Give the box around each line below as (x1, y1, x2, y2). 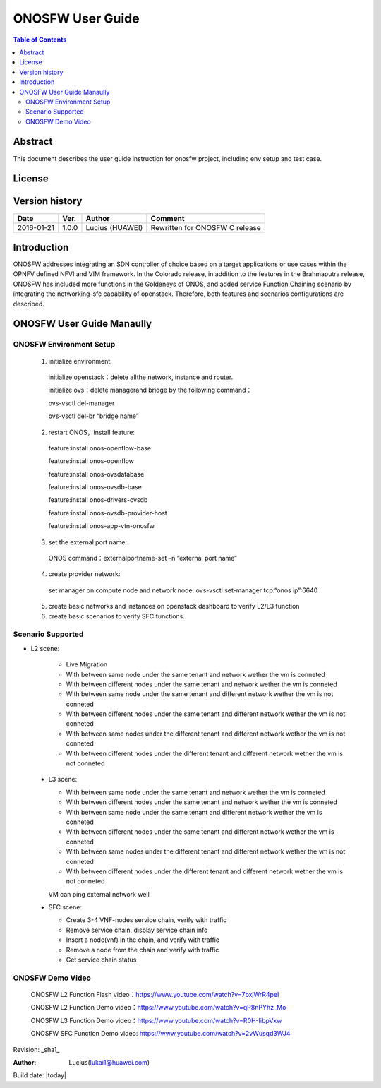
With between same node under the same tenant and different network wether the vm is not (66, 690, 334, 698)
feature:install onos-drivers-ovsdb (48, 496, 148, 504)
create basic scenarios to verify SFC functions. (48, 611, 185, 621)
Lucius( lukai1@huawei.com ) (68, 1058, 150, 1066)
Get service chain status (66, 955, 137, 964)
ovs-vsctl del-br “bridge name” (48, 412, 139, 420)
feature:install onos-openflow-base (48, 443, 152, 452)
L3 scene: (48, 775, 78, 784)
